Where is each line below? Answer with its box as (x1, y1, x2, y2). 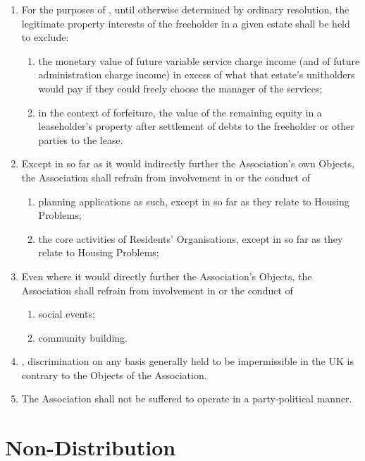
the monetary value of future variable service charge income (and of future (38, 53, 360, 68)
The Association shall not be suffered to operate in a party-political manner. (21, 391, 352, 406)
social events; (38, 306, 95, 321)
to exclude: (21, 30, 69, 44)
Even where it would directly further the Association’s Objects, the (21, 268, 312, 283)
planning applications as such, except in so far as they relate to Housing (38, 193, 349, 208)
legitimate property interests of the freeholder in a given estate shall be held (21, 16, 350, 30)
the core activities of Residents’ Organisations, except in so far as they (38, 231, 343, 246)
